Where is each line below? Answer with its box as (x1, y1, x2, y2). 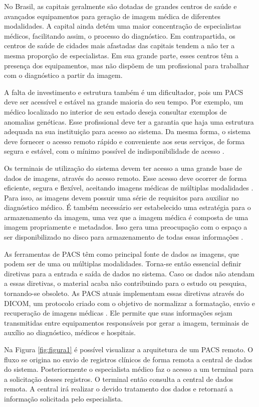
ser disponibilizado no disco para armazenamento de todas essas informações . (4, 232, 243, 242)
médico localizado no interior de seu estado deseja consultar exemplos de (4, 106, 227, 117)
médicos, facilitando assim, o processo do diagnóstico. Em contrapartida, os (4, 30, 235, 41)
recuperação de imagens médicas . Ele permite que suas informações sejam (4, 308, 232, 318)
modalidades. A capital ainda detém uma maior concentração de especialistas (4, 21, 241, 31)
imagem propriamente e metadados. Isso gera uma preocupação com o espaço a (4, 222, 247, 232)
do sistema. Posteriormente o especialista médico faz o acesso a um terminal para (4, 364, 253, 374)
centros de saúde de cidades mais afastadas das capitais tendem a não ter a (4, 40, 235, 51)
